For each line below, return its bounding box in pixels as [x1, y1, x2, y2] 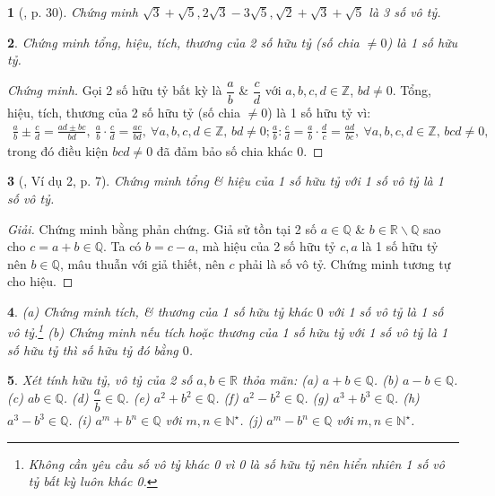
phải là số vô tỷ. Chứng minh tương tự [239, 254, 451, 273]
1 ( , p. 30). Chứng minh [7, 3, 138, 21]
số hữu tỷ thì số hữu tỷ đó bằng [7, 340, 178, 359]
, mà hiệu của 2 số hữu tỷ [195, 237, 336, 256]
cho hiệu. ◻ [7, 272, 74, 291]
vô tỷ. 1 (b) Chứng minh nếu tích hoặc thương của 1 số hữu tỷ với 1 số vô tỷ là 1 [7, 320, 448, 342]
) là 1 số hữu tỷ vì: [267, 102, 371, 121]
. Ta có [102, 237, 142, 256]
